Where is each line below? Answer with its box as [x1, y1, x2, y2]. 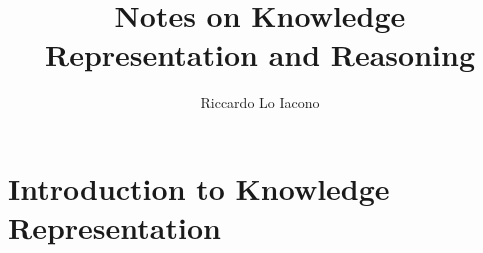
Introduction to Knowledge [8, 167, 390, 208]
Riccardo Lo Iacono [200, 92, 320, 113]
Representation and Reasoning [45, 34, 475, 75]
